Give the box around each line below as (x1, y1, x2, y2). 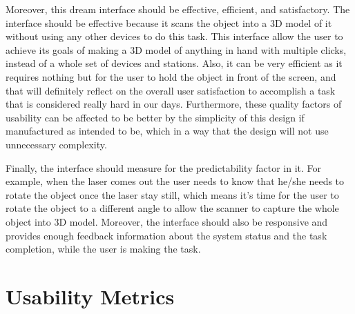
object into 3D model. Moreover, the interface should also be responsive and (6, 214, 328, 228)
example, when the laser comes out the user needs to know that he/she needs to (6, 174, 345, 188)
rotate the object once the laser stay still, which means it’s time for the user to (6, 187, 339, 202)
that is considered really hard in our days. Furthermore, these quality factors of (6, 97, 342, 111)
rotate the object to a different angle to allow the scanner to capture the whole (6, 201, 339, 215)
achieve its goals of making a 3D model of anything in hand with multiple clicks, (6, 42, 347, 57)
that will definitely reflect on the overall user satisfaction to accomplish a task (6, 83, 336, 97)
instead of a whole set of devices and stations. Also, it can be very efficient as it (6, 56, 343, 70)
